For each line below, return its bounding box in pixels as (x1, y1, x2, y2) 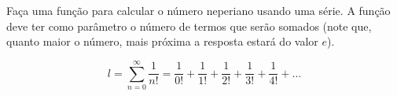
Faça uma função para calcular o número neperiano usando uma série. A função (6, 2, 391, 18)
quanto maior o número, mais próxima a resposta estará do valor (6, 33, 318, 50)
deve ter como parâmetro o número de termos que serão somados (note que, (6, 17, 372, 34)
